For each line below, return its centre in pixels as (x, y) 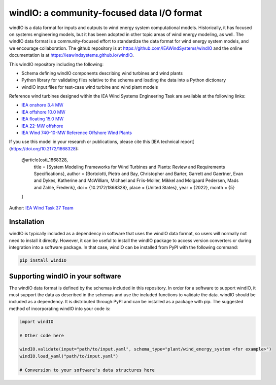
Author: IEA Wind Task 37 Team (41, 208)
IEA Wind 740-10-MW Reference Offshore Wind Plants (77, 133)
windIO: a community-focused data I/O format (105, 13)
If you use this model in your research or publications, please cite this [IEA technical (94, 142)
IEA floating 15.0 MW (43, 119)
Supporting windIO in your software (65, 276)
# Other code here (42, 335)
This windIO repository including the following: (56, 64)
